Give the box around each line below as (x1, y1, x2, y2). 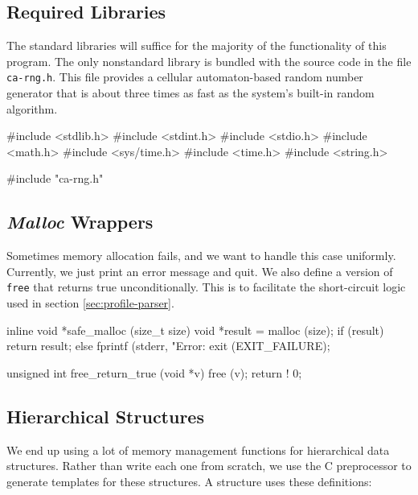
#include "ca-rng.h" (6, 170, 104, 187)
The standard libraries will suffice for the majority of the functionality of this (6, 37, 387, 54)
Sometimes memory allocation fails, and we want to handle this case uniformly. (6, 247, 396, 264)
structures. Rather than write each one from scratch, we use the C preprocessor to (6, 457, 412, 474)
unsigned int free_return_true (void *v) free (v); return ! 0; (6, 364, 302, 381)
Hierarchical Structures (6, 403, 204, 428)
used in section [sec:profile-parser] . (6, 295, 174, 311)
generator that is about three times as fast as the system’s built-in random (6, 85, 375, 101)
